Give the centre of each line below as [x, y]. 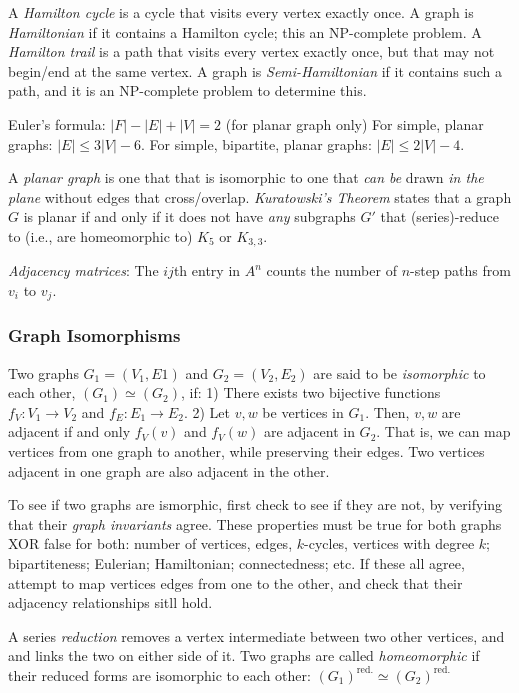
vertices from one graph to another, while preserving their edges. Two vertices [246, 451]
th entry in [207, 270]
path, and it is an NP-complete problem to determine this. [187, 90]
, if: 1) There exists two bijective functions [310, 392]
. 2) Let [206, 411]
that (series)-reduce [440, 216]
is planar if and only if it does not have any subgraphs [189, 216]
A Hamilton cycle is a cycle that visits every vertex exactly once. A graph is [241, 12]
